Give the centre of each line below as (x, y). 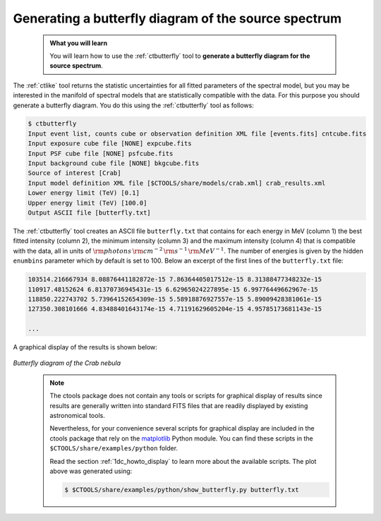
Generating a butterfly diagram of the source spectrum (177, 18)
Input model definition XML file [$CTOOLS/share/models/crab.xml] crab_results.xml (177, 183)
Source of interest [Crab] (74, 173)
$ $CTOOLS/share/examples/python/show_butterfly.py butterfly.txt (182, 490)
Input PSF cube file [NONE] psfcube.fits (101, 153)
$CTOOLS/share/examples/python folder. (114, 448)
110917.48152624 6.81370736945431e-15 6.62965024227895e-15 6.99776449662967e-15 (173, 289)
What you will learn (79, 43)
